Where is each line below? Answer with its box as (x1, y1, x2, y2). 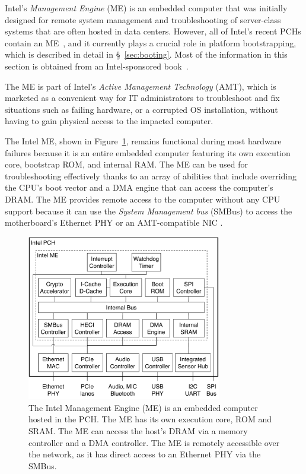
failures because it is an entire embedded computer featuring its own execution (5, 146, 291, 159)
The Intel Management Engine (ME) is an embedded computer (28, 401, 258, 413)
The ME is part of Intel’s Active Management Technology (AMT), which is (5, 80, 276, 92)
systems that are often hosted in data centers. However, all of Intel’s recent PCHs (5, 25, 301, 37)
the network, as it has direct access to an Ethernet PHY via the (28, 448, 261, 460)
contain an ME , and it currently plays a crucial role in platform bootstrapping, (5, 36, 297, 49)
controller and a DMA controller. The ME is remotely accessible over (28, 436, 280, 448)
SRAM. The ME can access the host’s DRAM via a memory (28, 425, 248, 437)
